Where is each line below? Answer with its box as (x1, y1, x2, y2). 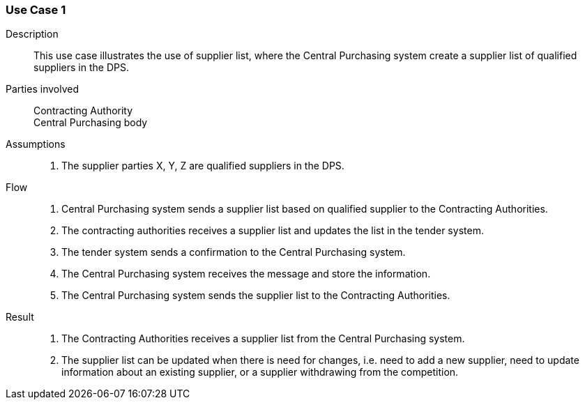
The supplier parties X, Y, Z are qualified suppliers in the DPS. (61, 160, 344, 172)
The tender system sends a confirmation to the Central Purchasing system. (61, 246, 406, 259)
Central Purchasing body (33, 116, 148, 129)
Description (6, 28, 59, 40)
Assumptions (6, 138, 66, 151)
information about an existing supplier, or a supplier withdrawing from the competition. (61, 366, 459, 379)
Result (6, 311, 34, 323)
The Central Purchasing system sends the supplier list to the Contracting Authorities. (61, 289, 450, 302)
